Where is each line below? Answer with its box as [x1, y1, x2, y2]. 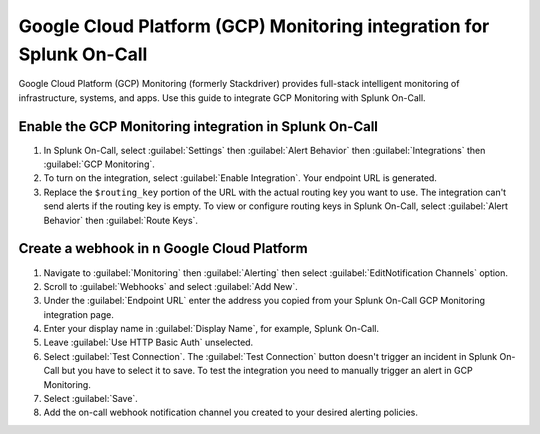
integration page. [43, 308, 114, 320]
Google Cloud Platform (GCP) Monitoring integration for [18, 15, 490, 37]
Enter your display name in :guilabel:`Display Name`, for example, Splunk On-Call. [43, 323, 380, 335]
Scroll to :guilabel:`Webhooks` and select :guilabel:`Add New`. [43, 280, 299, 292]
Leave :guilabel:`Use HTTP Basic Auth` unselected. [43, 336, 254, 349]
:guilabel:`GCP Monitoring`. [43, 158, 155, 170]
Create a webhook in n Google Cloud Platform [18, 240, 309, 257]
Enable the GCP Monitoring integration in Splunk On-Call [18, 118, 379, 135]
